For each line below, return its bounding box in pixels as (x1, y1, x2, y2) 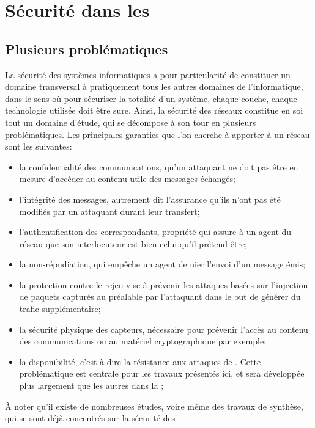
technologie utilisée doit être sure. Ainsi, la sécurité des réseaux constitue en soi (5, 104, 303, 117)
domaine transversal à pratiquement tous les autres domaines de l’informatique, (5, 80, 303, 93)
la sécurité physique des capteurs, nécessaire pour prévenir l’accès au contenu (19, 322, 308, 335)
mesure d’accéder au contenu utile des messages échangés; (19, 172, 235, 185)
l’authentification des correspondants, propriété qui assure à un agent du (19, 225, 292, 238)
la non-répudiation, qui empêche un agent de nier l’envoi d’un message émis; (19, 258, 306, 270)
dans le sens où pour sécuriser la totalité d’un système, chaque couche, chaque (5, 92, 297, 104)
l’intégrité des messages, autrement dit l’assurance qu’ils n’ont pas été (19, 192, 281, 205)
